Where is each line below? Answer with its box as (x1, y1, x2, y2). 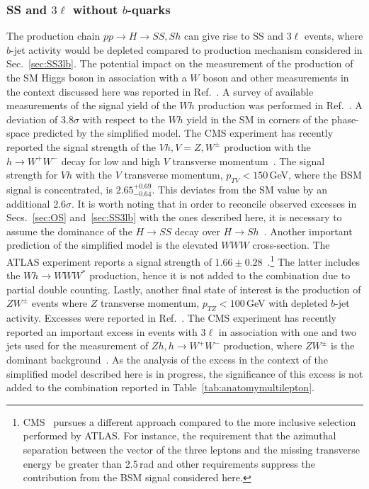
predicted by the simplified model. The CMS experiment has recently (33, 125, 334, 140)
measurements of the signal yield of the (6, 98, 176, 113)
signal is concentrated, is (6, 181, 113, 196)
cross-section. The (252, 237, 330, 252)
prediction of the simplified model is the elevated (6, 237, 218, 252)
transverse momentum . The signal (172, 153, 325, 168)
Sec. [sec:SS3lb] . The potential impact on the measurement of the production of (6, 56, 353, 71)
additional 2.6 (6, 196, 67, 210)
